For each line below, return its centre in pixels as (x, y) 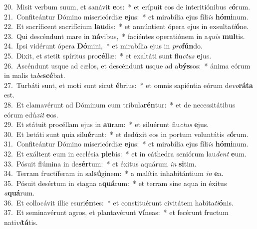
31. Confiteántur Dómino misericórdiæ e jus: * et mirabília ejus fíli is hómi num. (126, 144)
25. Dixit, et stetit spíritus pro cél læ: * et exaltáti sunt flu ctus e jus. (108, 55)
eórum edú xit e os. (31, 114)
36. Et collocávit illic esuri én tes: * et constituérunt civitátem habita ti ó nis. (119, 202)
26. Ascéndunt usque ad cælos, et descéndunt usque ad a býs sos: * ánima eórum (127, 65)
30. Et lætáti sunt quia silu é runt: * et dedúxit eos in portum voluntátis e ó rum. (126, 134)
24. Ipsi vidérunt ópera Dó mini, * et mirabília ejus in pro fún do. (103, 46)
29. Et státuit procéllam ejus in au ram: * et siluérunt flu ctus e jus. (107, 124)
